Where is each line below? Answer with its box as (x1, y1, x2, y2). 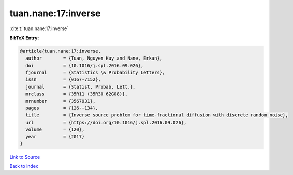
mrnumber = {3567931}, (25, 98, 96, 104)
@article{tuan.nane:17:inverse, (20, 48, 101, 54)
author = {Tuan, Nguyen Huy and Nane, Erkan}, (25, 55, 163, 61)
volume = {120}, (25, 127, 85, 132)
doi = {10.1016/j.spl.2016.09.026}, (25, 63, 144, 68)
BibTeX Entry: (9, 35, 39, 41)
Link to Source (9, 154, 40, 160)
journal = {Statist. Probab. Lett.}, (25, 84, 136, 90)
